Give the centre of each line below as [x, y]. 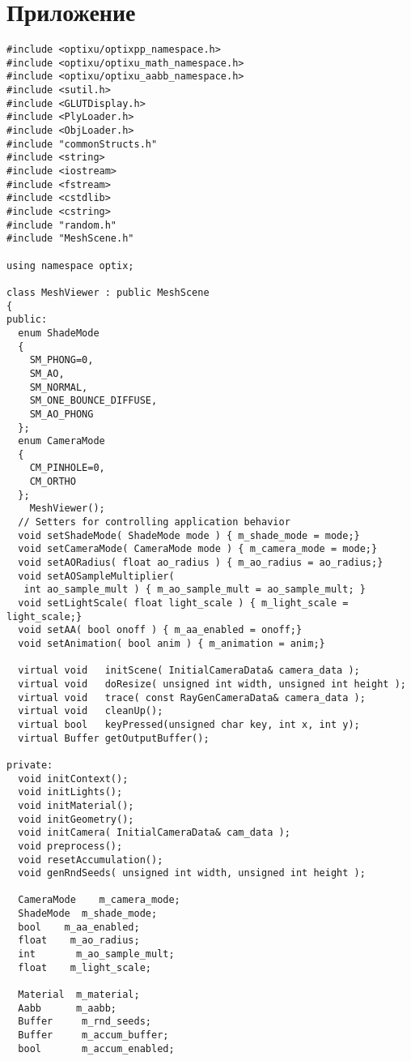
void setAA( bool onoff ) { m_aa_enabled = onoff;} [160, 630]
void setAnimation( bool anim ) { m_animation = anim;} [172, 644]
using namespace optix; [70, 265]
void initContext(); [73, 779]
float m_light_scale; [85, 967]
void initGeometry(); [76, 819]
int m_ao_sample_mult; [96, 954]
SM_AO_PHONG [61, 414]
